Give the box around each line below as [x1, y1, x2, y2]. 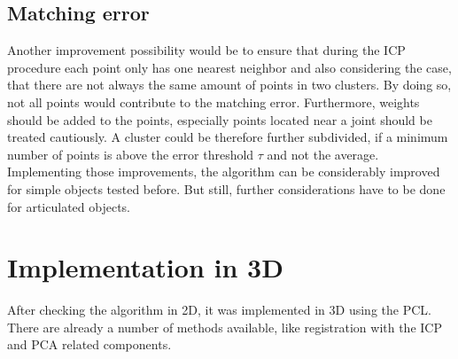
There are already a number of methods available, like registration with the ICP [7, 317, 442, 336]
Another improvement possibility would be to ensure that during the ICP [7, 41, 406, 59]
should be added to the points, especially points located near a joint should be [7, 110, 432, 129]
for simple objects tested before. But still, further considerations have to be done [7, 179, 446, 198]
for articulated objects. [7, 197, 131, 215]
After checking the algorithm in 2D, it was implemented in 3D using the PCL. [7, 300, 431, 319]
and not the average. [267, 144, 379, 163]
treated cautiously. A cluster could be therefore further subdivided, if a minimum [7, 128, 448, 146]
